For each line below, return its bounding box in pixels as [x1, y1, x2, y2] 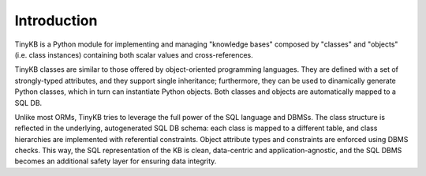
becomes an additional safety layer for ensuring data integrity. [14, 156, 217, 166]
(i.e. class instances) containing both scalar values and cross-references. [14, 50, 253, 59]
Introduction [14, 12, 98, 29]
